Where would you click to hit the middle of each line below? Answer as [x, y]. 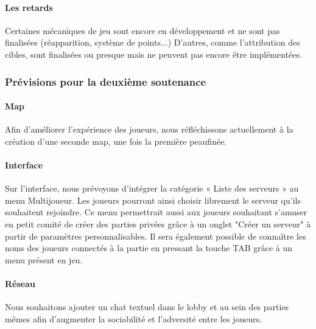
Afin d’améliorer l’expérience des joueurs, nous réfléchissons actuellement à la [149, 129]
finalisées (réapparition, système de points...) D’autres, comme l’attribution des [153, 42]
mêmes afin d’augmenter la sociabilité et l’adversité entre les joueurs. [134, 318]
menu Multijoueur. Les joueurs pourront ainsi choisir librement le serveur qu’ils [153, 200]
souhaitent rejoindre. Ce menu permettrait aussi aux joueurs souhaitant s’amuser [156, 212]
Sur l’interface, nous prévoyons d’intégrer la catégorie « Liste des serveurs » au [152, 188]
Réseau [20, 283]
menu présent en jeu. [44, 259]
